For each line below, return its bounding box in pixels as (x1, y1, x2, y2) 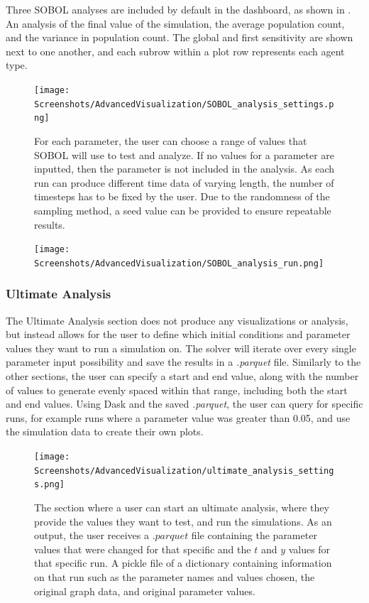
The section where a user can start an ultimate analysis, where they (34, 499, 329, 514)
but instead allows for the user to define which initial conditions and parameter (6, 327, 351, 342)
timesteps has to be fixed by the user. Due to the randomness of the (34, 189, 330, 204)
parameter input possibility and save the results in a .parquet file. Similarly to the (6, 354, 361, 369)
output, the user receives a (34, 528, 149, 543)
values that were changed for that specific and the (34, 541, 251, 556)
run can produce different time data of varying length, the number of (34, 175, 334, 190)
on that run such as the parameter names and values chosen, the (34, 569, 315, 584)
